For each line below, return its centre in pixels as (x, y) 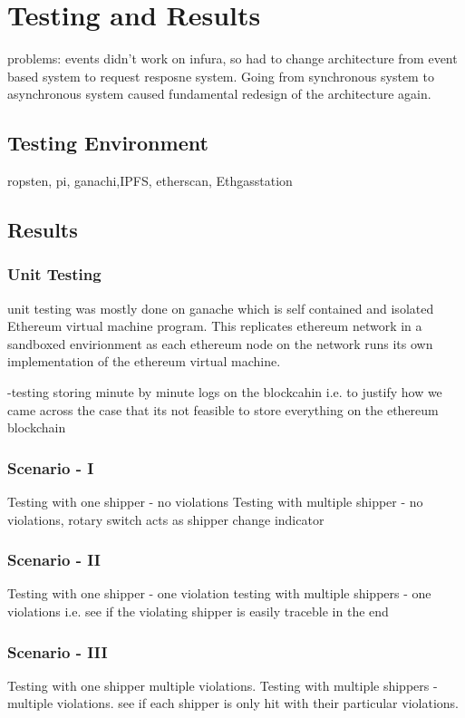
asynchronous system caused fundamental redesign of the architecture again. (219, 94)
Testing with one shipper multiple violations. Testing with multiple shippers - (223, 685)
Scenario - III (58, 651)
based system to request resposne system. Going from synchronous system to (221, 76)
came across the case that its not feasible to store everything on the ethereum (223, 409)
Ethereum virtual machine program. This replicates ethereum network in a (215, 326)
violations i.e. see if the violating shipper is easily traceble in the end (198, 611)
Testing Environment (108, 143)
